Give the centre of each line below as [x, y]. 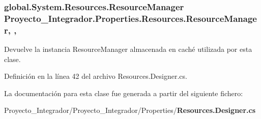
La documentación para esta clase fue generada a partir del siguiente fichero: [124, 93]
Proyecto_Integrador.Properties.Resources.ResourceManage [130, 18]
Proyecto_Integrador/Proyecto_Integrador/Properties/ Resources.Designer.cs [130, 110]
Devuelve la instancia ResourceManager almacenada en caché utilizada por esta [128, 49]
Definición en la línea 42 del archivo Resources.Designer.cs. [96, 76]
